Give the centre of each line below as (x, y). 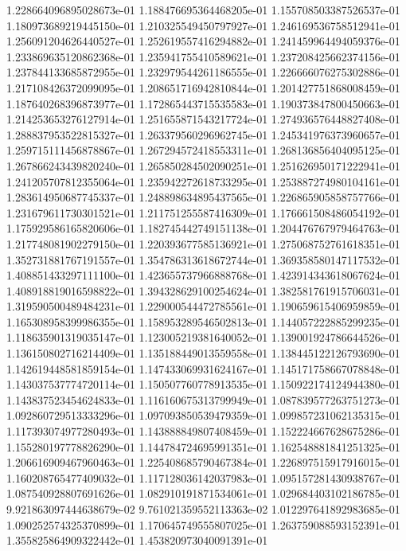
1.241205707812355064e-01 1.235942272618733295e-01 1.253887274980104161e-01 (203, 181)
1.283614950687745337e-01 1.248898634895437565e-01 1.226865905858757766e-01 (203, 197)
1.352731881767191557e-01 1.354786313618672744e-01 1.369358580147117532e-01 (203, 259)
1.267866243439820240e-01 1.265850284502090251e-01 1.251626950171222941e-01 (203, 165)
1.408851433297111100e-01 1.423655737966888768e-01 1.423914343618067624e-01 (203, 275)
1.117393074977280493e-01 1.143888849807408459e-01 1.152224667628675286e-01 (203, 431)
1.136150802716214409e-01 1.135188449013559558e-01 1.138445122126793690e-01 (203, 353)
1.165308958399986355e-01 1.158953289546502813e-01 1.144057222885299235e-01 (203, 321)
